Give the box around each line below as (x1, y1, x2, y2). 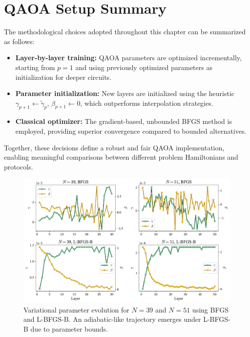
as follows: (4, 36, 35, 46)
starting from (15, 62, 55, 72)
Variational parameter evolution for (23, 304, 129, 314)
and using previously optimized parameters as (75, 62, 212, 72)
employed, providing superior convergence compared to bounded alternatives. (15, 126, 247, 136)
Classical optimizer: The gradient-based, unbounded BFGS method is (15, 116, 232, 126)
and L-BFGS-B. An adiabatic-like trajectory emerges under (23, 314, 201, 324)
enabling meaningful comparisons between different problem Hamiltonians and (4, 152, 238, 162)
